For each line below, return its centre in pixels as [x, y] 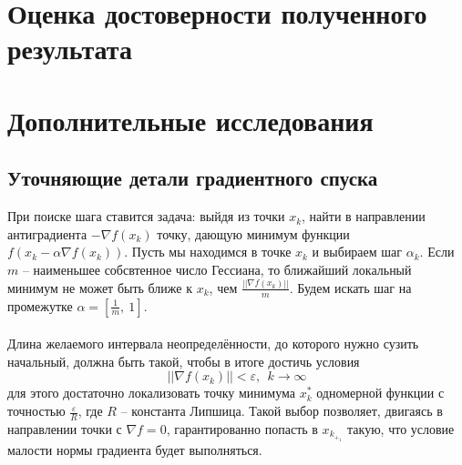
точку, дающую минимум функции [253, 233]
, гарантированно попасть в [242, 428]
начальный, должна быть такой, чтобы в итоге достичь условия [184, 361]
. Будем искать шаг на [350, 287]
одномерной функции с [380, 393]
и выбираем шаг [357, 252]
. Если [437, 252]
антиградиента [47, 233]
